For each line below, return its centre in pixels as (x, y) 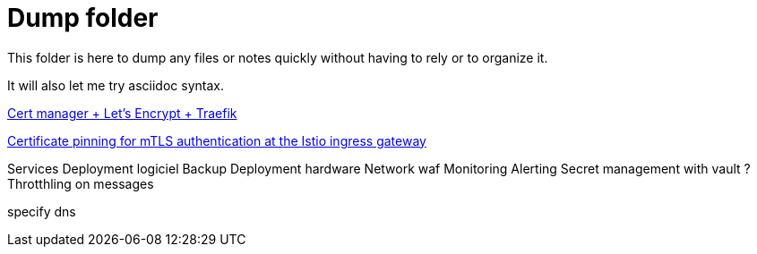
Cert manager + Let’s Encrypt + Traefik (122, 113)
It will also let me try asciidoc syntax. (116, 85)
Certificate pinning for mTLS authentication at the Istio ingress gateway (217, 140)
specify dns (42, 211)
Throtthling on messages (81, 183)
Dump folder (83, 18)
